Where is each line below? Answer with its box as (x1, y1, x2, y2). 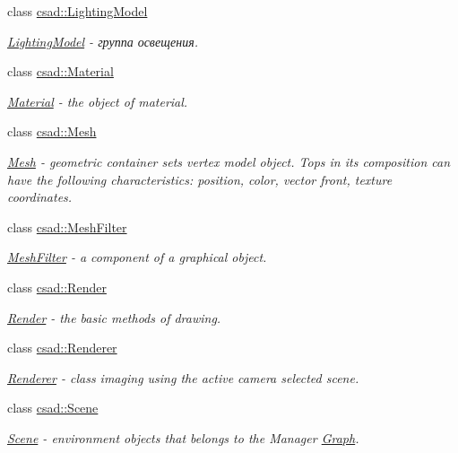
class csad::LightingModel (7, 2, 148, 20)
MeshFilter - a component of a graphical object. (7, 248, 267, 266)
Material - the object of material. (7, 91, 188, 110)
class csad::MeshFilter (7, 217, 127, 236)
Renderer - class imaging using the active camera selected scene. (7, 368, 359, 387)
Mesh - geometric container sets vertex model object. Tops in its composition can (7, 152, 451, 170)
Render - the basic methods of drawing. (7, 308, 221, 327)
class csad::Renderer (7, 338, 117, 357)
